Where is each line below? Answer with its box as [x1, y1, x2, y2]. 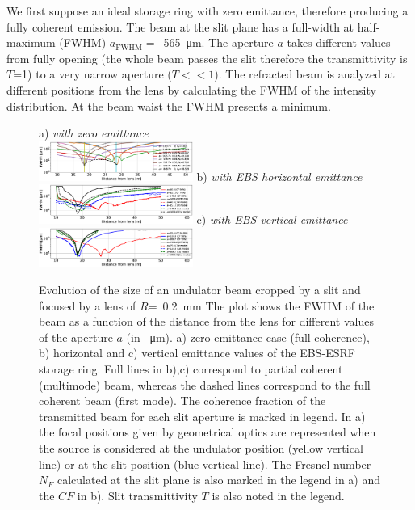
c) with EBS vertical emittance [196, 210, 348, 227]
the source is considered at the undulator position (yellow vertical [39, 439, 363, 456]
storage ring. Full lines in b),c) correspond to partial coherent [39, 360, 343, 377]
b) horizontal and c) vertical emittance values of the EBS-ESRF [39, 344, 355, 361]
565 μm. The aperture [163, 34, 274, 51]
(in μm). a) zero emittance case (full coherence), [126, 328, 370, 345]
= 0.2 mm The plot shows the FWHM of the [148, 297, 375, 314]
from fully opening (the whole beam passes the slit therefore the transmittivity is [6, 49, 408, 66]
